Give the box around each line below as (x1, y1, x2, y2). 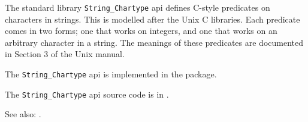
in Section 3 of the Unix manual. (5, 48, 125, 60)
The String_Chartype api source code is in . (5, 87, 169, 100)
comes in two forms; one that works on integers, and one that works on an (5, 24, 277, 37)
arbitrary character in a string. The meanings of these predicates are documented (5, 36, 303, 48)
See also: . (5, 108, 41, 120)
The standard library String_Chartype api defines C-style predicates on (5, 1, 270, 13)
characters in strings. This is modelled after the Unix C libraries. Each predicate (5, 12, 300, 25)
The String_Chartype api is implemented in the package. (5, 68, 217, 80)
